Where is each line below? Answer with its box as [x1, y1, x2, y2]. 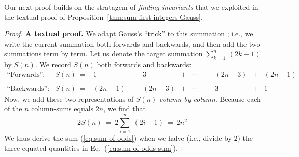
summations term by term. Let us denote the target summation [4, 48, 203, 59]
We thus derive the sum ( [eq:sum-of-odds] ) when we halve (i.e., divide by [4, 133, 232, 143]
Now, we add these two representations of [4, 93, 134, 104]
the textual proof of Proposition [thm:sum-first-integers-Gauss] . [4, 11, 203, 22]
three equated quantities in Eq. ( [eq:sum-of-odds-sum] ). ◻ [4, 142, 187, 153]
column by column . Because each [159, 93, 261, 104]
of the [4, 103, 22, 114]
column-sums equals [31, 103, 94, 114]
